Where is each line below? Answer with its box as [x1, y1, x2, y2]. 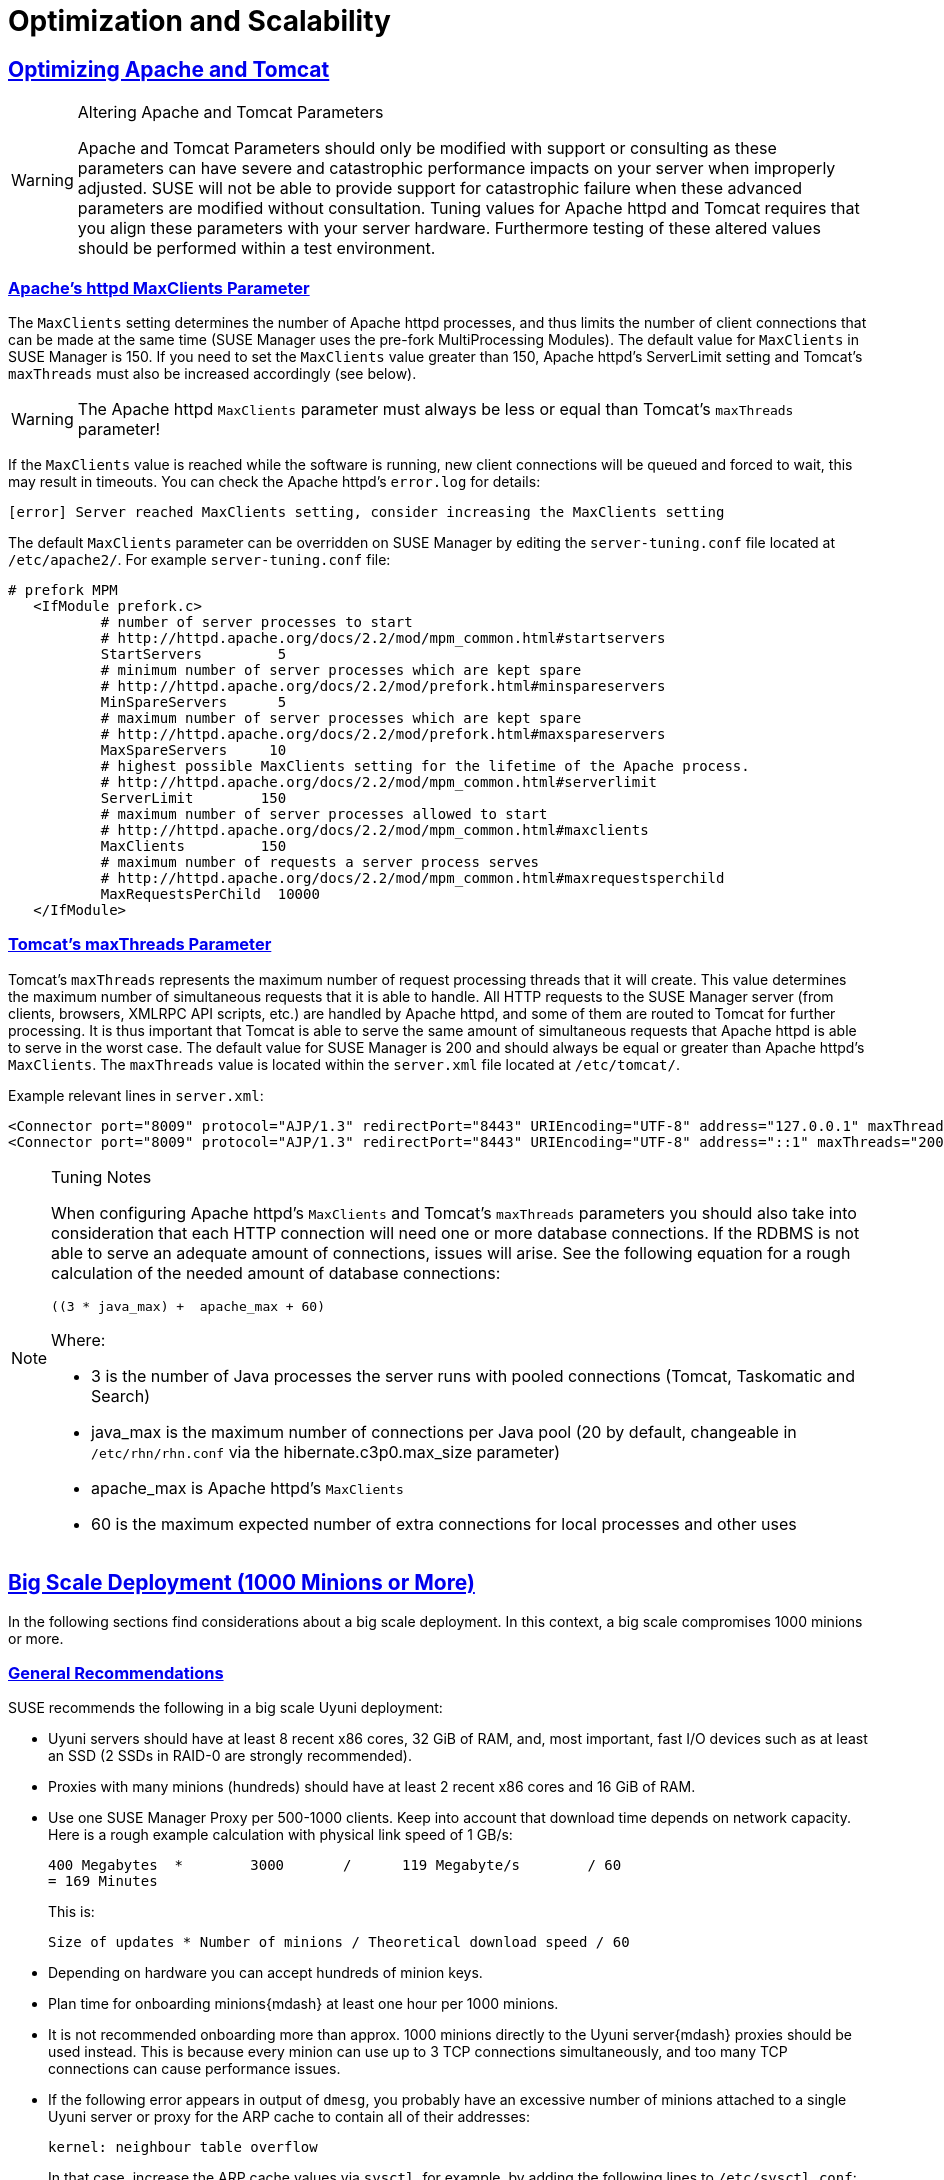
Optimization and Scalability [8, 4, 391, 38]
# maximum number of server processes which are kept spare [100, 709, 582, 726]
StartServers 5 [100, 645, 287, 662]
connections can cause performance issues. [48, 2060, 341, 2078]
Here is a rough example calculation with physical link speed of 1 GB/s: [48, 1826, 513, 1844]
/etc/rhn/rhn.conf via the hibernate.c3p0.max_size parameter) [91, 1441, 561, 1462]
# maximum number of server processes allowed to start [100, 805, 548, 822]
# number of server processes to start [100, 613, 413, 630]
